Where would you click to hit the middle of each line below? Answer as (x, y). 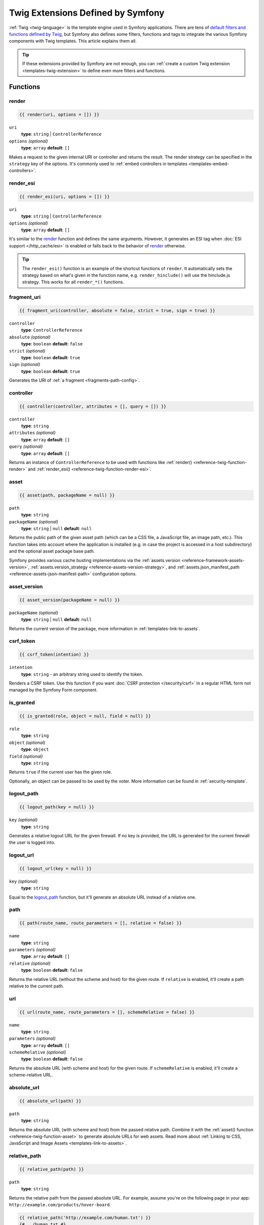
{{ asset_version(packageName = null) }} (70, 600)
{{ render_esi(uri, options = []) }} (65, 196)
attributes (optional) (32, 433)
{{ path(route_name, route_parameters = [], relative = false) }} (100, 923)
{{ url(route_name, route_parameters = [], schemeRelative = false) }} (107, 1012)
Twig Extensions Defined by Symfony (87, 13)
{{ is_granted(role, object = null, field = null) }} (85, 716)
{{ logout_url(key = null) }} (55, 868)
